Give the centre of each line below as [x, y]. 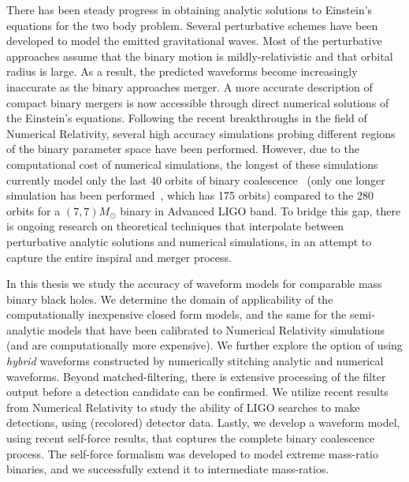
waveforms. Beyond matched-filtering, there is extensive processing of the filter [196, 376]
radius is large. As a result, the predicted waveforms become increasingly [182, 71]
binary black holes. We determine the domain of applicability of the [170, 299]
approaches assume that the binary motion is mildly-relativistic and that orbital [200, 56]
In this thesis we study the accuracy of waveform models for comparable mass [194, 284]
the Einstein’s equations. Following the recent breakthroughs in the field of [187, 118]
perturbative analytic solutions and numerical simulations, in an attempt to [189, 241]
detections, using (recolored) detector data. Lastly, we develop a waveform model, [203, 422]
